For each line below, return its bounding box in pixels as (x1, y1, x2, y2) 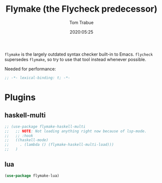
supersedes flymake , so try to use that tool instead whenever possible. (4, 56, 146, 62)
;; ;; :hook (4, 133, 34, 138)
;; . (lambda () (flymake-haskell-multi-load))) (4, 142, 114, 147)
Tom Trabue (69, 20, 94, 25)
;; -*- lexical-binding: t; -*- (4, 75, 70, 80)
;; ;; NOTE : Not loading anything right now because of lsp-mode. (4, 128, 147, 134)
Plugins (4, 92, 36, 103)
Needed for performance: (4, 66, 56, 72)
